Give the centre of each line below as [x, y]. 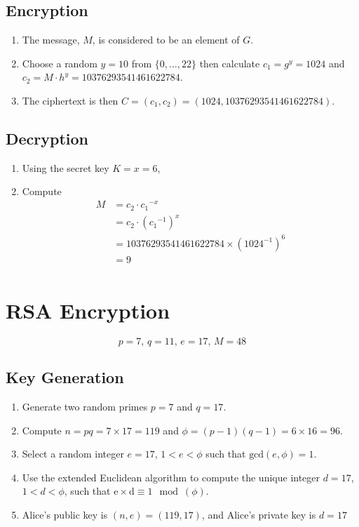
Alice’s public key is [65, 514]
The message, [51, 40]
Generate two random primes [85, 406]
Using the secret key [66, 167]
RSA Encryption [88, 310]
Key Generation [65, 377]
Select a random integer [73, 454]
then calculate [230, 63]
